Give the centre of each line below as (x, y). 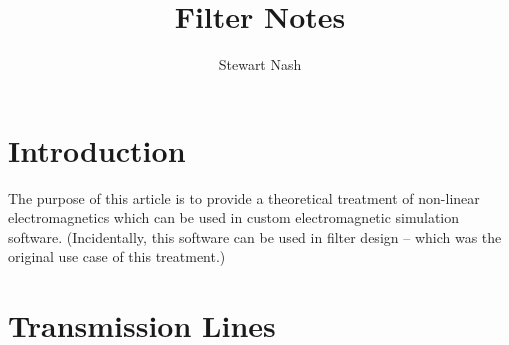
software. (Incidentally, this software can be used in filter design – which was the (255, 236)
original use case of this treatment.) (117, 256)
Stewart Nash (260, 64)
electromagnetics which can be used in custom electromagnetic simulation (234, 217)
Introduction (97, 149)
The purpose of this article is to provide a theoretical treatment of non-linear (244, 197)
